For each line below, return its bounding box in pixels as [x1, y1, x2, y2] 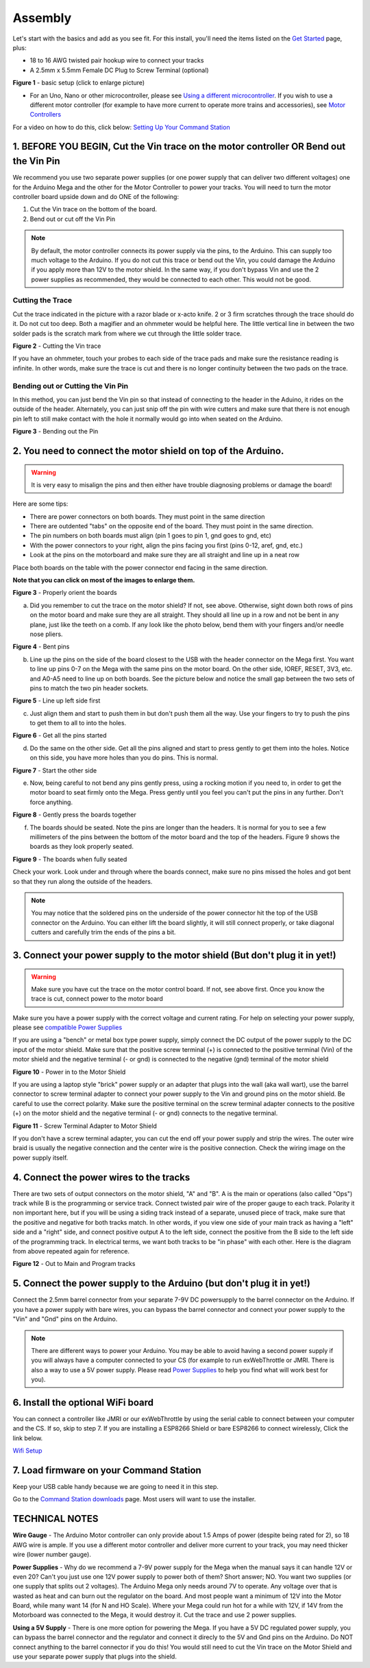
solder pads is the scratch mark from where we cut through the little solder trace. [12, 329, 243, 338]
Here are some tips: [12, 500, 69, 508]
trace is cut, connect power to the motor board [31, 995, 164, 1003]
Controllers [29, 110, 62, 119]
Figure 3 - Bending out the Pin [12, 427, 99, 436]
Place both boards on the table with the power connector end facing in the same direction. [12, 563, 269, 572]
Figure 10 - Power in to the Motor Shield [12, 1068, 126, 1076]
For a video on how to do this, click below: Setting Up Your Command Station [12, 123, 230, 131]
